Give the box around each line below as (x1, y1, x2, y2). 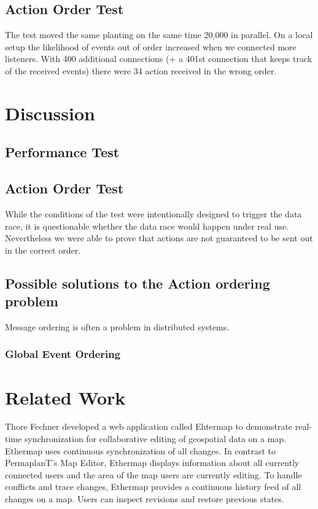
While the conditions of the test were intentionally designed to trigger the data (5, 207, 302, 220)
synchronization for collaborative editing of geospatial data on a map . (24, 432, 287, 445)
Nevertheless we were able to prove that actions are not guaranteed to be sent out (5, 231, 313, 244)
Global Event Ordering (5, 346, 121, 362)
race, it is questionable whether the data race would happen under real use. (5, 219, 289, 232)
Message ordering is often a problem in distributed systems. (5, 320, 230, 333)
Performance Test (5, 142, 120, 161)
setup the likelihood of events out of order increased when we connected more (5, 40, 297, 53)
